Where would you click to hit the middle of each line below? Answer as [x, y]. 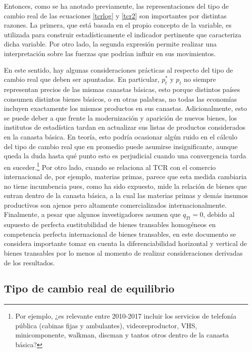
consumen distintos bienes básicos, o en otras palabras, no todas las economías [120, 99]
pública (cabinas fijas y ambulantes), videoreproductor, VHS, [106, 325]
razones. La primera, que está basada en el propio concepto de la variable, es [118, 25]
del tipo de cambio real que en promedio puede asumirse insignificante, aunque [121, 146]
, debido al [219, 214]
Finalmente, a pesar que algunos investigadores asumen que [92, 214]
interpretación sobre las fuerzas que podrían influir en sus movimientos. [110, 53]
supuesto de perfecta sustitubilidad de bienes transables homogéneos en [110, 224]
